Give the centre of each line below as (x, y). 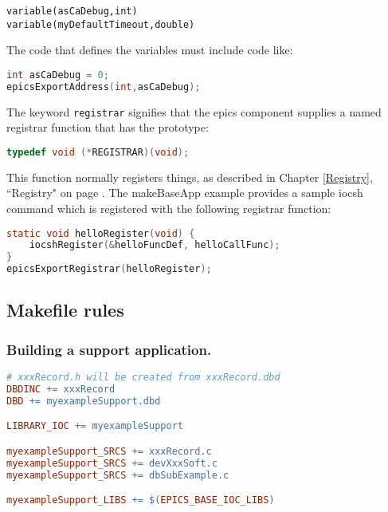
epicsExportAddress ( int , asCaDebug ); (104, 87)
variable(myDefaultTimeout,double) (101, 24)
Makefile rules (65, 310)
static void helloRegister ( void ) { (101, 233)
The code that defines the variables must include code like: (150, 50)
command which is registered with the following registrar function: (169, 208)
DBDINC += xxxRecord (61, 389)
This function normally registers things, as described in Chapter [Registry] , (190, 177)
